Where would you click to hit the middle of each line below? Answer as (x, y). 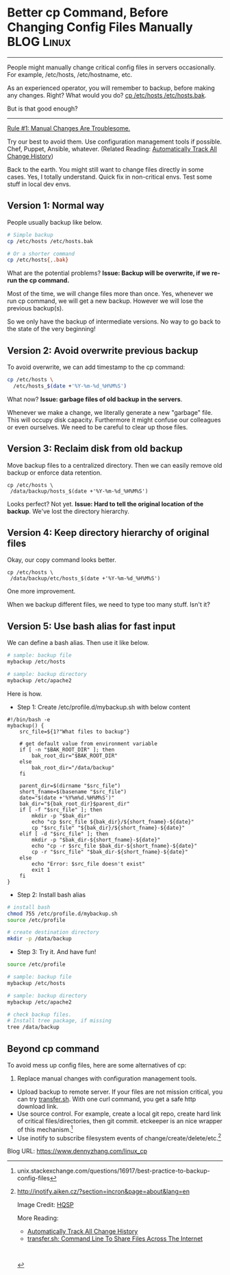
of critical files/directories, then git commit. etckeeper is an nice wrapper (119, 1120)
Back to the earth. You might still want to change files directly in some (105, 169)
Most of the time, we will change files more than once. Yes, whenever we (110, 294)
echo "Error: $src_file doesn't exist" (89, 864)
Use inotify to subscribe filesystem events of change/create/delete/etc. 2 (119, 1137)
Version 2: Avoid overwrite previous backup (103, 351)
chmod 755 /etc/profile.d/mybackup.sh (62, 914)
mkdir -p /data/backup (39, 939)
